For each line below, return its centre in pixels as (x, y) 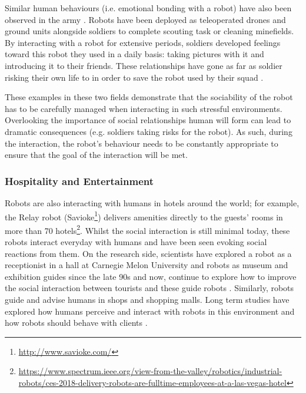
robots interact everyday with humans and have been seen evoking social (136, 242)
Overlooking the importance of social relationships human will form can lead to (148, 120)
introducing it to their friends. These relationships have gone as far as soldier (144, 65)
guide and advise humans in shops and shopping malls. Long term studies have (147, 299)
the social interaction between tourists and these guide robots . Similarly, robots (149, 288)
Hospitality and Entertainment (79, 181)
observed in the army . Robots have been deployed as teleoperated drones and (145, 19)
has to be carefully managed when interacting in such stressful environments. (144, 108)
